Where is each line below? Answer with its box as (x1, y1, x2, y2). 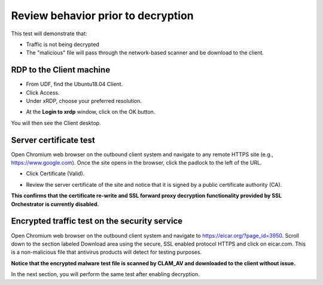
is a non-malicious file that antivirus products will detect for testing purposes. (11, 248, 202, 256)
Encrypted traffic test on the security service (11, 216, 183, 226)
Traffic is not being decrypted (26, 41, 100, 48)
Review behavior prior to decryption (11, 9, 194, 22)
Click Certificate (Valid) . (26, 170, 85, 177)
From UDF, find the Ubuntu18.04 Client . (26, 81, 123, 88)
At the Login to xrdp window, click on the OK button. (26, 108, 156, 116)
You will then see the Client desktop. (11, 119, 101, 126)
